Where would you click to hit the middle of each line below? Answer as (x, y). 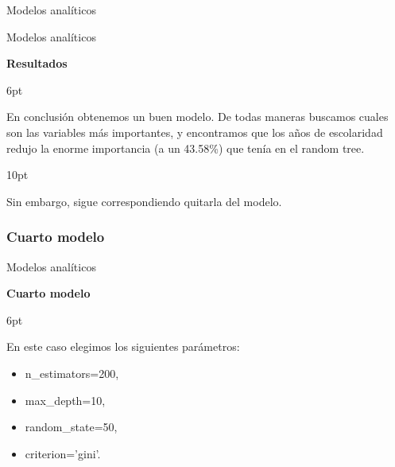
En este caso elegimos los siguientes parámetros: (123, 346)
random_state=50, (71, 427)
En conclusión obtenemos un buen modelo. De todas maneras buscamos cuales (197, 117)
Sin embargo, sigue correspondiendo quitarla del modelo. (144, 201)
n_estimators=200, (72, 373)
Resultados (37, 63)
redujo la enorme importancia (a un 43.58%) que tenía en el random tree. (186, 148)
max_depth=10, (65, 400)
